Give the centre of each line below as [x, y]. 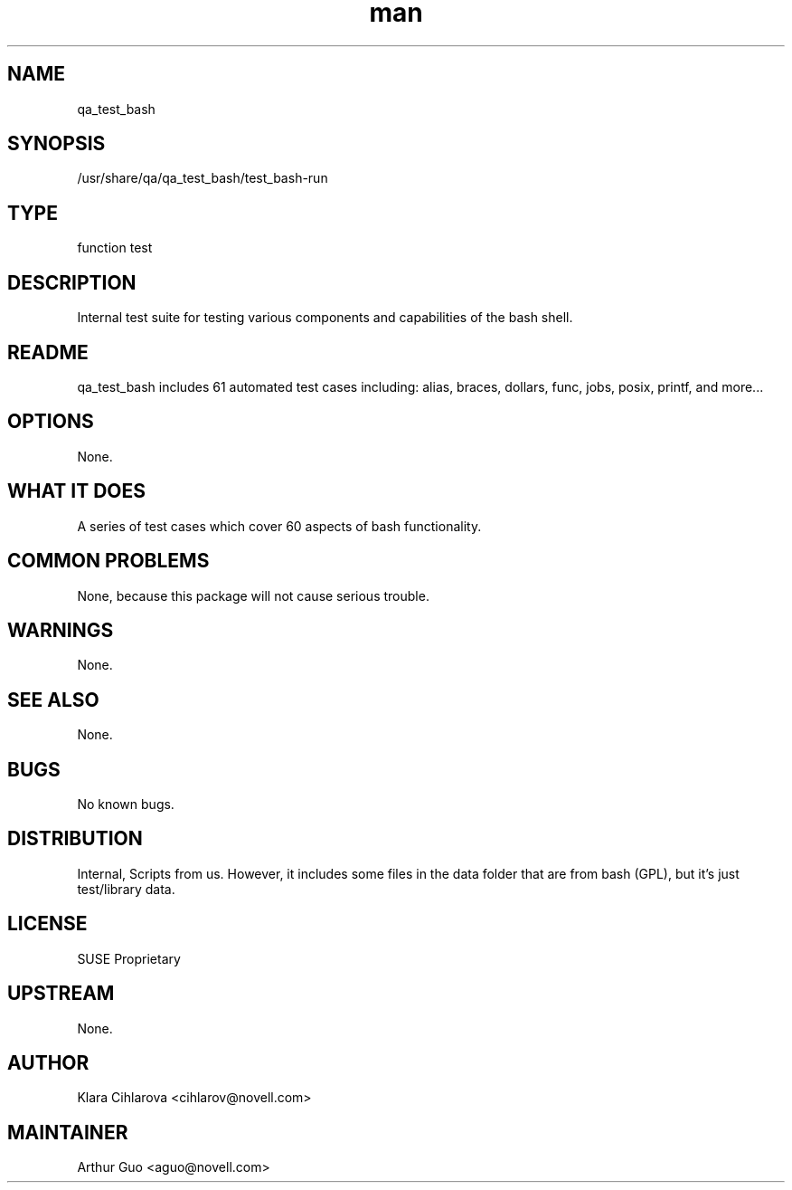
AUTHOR [48, 1062]
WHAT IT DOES [77, 491]
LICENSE [47, 924]
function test [115, 248]
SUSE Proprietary [129, 958]
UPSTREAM [61, 994]
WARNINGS [61, 630]
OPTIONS [51, 422]
